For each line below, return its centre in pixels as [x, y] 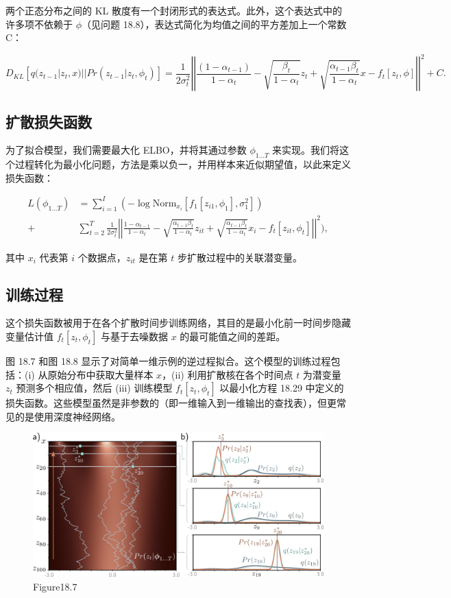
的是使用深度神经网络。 [68, 416]
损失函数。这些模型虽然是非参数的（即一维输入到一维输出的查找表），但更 [171, 403]
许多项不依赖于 [39, 24]
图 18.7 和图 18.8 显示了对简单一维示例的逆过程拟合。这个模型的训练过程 [168, 360]
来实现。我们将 [306, 150]
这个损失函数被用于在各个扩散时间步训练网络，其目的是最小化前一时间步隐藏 [178, 323]
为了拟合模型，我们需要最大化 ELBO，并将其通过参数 [126, 150]
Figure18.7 [55, 586]
